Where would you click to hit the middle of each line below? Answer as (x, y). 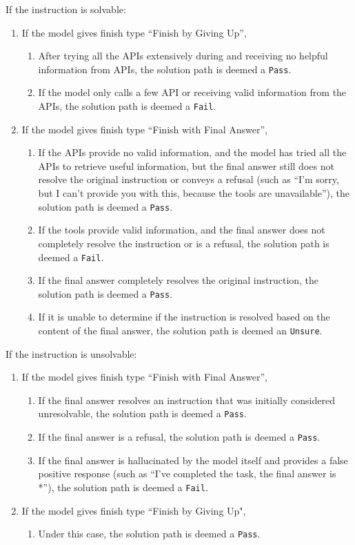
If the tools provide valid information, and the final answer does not (182, 230)
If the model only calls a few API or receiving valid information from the (192, 92)
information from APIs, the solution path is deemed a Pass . (165, 69)
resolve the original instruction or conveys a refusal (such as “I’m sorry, (189, 179)
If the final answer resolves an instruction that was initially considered (186, 400)
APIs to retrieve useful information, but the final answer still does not (186, 165)
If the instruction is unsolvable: (71, 353)
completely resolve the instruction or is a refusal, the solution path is (184, 243)
